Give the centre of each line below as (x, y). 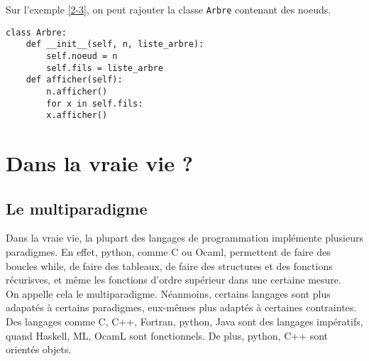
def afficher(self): (74, 80)
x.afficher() (77, 115)
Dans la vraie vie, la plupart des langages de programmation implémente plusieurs (184, 238)
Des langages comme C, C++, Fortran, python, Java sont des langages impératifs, (184, 322)
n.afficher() (77, 91)
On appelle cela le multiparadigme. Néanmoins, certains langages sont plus (168, 293)
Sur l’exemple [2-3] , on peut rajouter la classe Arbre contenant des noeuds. (169, 9)
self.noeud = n (82, 56)
